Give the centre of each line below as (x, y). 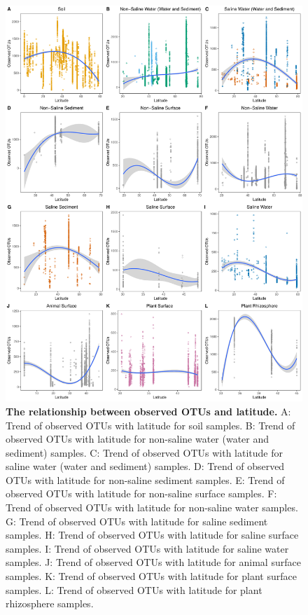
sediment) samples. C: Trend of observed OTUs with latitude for (144, 452)
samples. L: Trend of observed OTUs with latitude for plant (134, 589)
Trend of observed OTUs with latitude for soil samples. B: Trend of (150, 425)
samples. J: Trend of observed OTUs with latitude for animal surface (153, 562)
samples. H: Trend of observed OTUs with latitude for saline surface (152, 535)
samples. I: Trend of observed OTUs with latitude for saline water (147, 548)
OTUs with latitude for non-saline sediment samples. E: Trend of (145, 479)
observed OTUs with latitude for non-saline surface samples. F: (141, 493)
